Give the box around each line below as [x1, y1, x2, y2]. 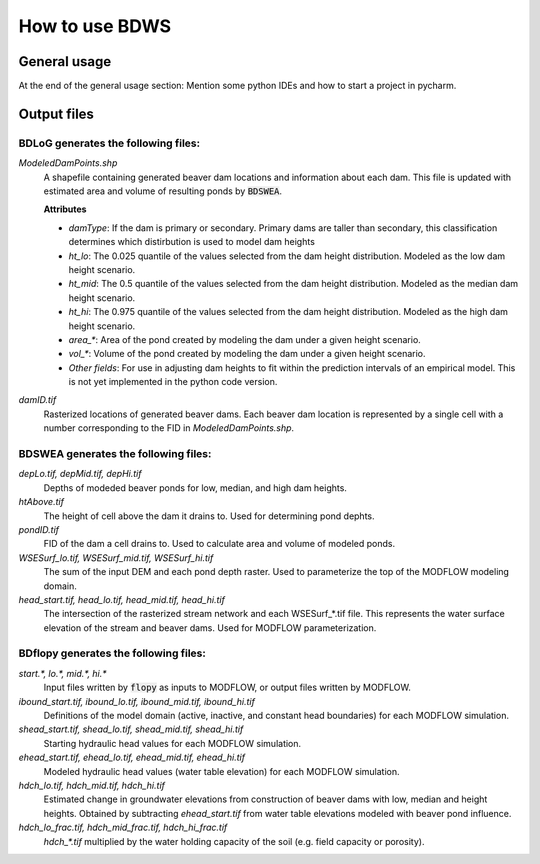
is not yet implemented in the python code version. [68, 376, 278, 388]
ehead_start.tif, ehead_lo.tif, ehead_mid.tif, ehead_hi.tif [18, 751, 245, 764]
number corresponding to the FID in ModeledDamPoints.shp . [43, 422, 295, 434]
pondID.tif [18, 523, 60, 535]
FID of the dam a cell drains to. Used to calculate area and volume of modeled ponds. [43, 538, 395, 550]
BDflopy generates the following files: [18, 646, 207, 660]
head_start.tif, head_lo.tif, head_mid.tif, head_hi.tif [18, 593, 225, 605]
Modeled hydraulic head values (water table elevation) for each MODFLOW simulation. [43, 765, 400, 777]
